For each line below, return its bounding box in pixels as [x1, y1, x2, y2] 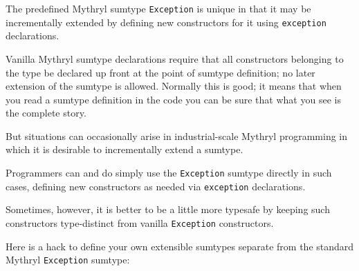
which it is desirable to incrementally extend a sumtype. [6, 142, 243, 157]
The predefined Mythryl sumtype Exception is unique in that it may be [6, 1, 311, 15]
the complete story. [6, 106, 86, 120]
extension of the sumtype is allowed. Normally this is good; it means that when [6, 79, 342, 93]
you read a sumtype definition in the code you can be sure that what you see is [6, 92, 341, 106]
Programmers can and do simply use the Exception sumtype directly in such [6, 165, 332, 180]
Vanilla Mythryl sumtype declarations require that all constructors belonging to [6, 51, 344, 66]
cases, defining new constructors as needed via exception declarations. [6, 179, 306, 193]
